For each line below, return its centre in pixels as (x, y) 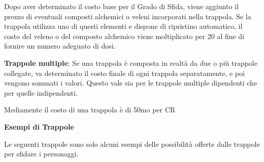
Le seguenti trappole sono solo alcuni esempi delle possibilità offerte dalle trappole (132, 144)
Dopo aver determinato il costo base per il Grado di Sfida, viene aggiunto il (121, 6)
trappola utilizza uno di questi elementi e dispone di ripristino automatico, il (123, 26)
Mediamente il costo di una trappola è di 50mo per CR (90, 110)
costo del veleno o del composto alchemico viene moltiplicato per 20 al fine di (124, 36)
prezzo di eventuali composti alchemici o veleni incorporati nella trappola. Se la (128, 16)
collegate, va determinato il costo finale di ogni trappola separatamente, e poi (124, 73)
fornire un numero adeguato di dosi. (60, 46)
